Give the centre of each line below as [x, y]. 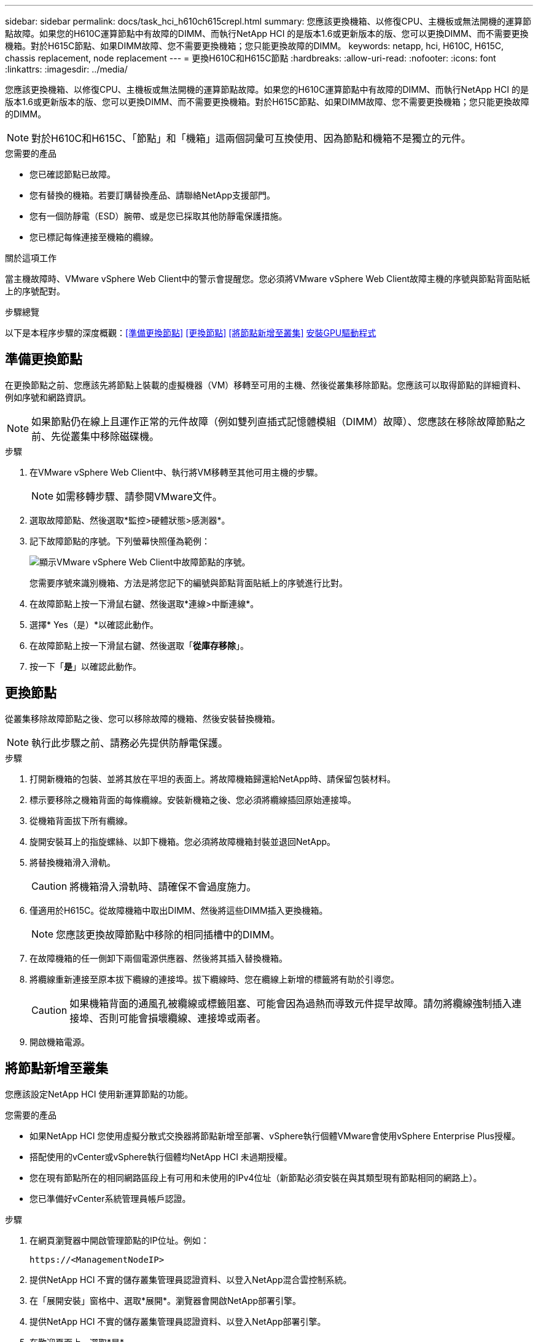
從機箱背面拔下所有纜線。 [81, 820]
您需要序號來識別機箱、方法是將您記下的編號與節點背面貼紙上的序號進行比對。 [189, 583]
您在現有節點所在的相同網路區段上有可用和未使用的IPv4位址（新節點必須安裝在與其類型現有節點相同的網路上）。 [256, 1177]
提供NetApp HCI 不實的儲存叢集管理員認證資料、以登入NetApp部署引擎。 [178, 1321]
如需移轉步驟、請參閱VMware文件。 [139, 496]
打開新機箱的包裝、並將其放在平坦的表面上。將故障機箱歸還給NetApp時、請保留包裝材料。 [213, 779]
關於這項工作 [31, 258]
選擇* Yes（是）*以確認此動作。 [94, 624]
